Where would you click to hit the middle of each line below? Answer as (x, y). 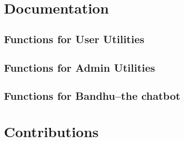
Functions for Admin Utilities (80, 67)
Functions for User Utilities (74, 39)
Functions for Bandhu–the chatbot (92, 96)
